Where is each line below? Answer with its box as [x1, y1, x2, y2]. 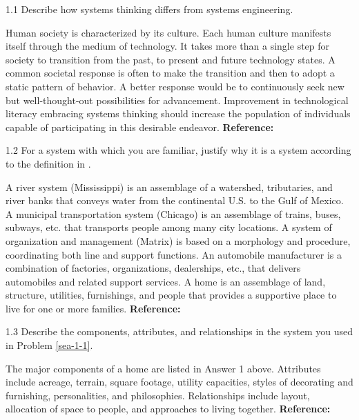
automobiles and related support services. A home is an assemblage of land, [6, 274, 326, 288]
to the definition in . [6, 156, 91, 170]
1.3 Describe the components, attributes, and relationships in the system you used [6, 324, 353, 339]
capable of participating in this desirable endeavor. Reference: [6, 119, 274, 134]
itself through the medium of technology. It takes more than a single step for [6, 39, 330, 53]
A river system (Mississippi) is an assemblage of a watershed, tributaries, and [6, 179, 333, 194]
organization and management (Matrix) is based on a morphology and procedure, [6, 233, 351, 248]
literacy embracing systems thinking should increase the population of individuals [6, 106, 351, 121]
